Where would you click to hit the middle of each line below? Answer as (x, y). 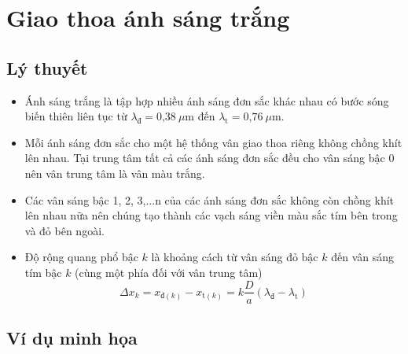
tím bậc (43, 272)
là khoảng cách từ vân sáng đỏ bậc (235, 257)
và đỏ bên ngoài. (64, 230)
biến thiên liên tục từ (76, 116)
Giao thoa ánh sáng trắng (148, 18)
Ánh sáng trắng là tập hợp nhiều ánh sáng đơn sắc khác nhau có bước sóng (207, 100)
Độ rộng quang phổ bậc (81, 257)
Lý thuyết (47, 67)
